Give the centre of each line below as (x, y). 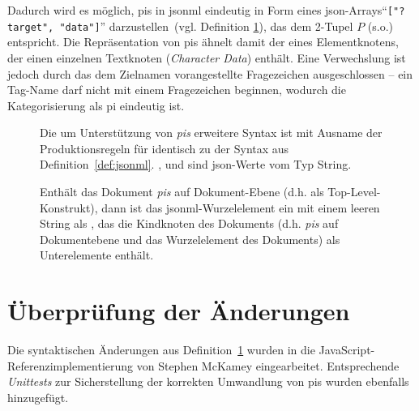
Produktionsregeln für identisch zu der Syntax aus (165, 148)
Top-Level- (354, 192)
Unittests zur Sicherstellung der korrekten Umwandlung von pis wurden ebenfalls (208, 381)
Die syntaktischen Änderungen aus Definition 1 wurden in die (161, 350)
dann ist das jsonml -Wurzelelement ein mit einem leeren (241, 207)
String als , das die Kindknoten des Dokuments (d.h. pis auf (189, 223)
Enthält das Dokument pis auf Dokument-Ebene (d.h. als (182, 192)
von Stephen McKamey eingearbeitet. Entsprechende (268, 365)
